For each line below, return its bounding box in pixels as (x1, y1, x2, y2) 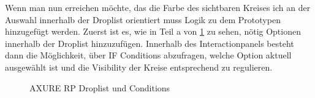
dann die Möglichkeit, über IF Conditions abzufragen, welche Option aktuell (5, 49, 292, 61)
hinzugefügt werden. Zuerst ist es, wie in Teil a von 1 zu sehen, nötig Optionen (5, 25, 301, 38)
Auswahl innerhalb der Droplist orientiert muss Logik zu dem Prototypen (5, 13, 281, 26)
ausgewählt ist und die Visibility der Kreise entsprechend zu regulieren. (5, 60, 273, 73)
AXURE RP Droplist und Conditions (29, 81, 170, 94)
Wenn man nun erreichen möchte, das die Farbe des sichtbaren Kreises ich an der (5, 1, 311, 13)
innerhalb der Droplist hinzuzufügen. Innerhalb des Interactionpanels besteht (5, 37, 294, 49)
